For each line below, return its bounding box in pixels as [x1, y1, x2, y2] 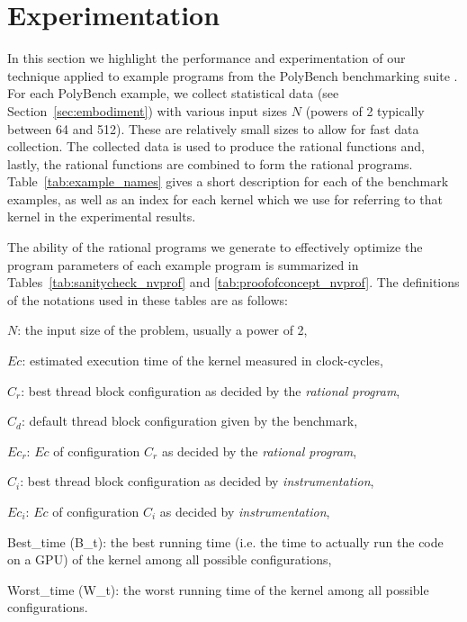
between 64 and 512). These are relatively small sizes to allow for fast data [7, 119, 419, 138]
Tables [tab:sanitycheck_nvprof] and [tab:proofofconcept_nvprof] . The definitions [7, 273, 460, 292]
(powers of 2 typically [305, 101, 425, 120]
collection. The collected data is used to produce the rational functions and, [7, 137, 425, 156]
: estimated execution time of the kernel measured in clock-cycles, [22, 351, 383, 370]
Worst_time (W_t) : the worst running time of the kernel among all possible [7, 580, 429, 599]
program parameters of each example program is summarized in [7, 255, 359, 274]
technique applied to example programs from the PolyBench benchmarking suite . [7, 66, 458, 85]
